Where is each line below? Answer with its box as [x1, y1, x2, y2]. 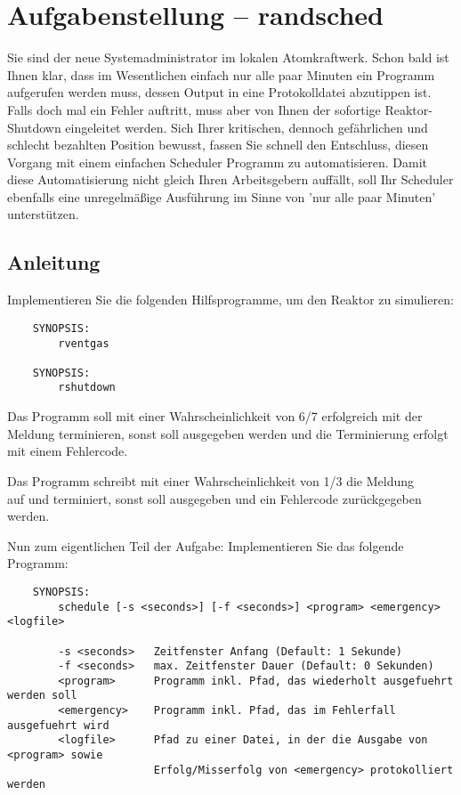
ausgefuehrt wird [7, 718, 109, 732]
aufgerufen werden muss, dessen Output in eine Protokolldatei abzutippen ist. [7, 83, 432, 101]
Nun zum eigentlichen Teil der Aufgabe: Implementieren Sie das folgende [7, 536, 404, 555]
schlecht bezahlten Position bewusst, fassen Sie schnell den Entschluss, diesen [7, 135, 429, 154]
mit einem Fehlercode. [7, 442, 128, 460]
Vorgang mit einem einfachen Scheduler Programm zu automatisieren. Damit [7, 152, 427, 171]
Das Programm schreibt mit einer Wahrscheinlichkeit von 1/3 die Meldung [7, 471, 414, 490]
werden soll [7, 689, 77, 702]
